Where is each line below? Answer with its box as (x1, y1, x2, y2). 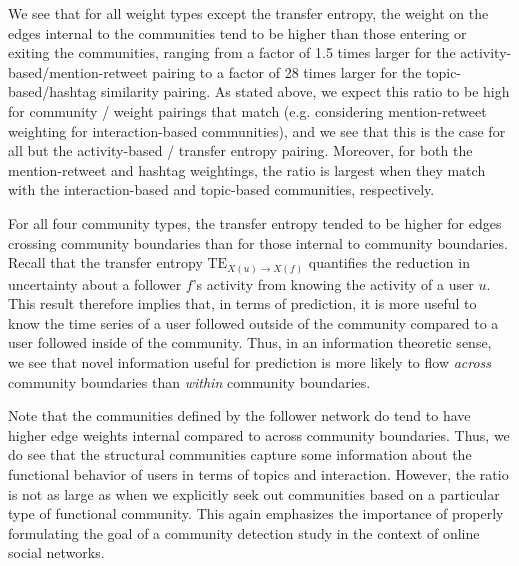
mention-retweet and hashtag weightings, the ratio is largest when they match (8, 159, 486, 180)
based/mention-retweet (8, 61, 148, 82)
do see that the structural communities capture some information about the (8, 444, 472, 465)
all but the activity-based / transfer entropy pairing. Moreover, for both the (8, 140, 473, 161)
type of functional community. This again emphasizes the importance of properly (8, 503, 504, 524)
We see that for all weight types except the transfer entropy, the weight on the (8, 3, 489, 23)
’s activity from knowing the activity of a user (192, 273, 474, 294)
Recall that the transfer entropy (8, 252, 203, 273)
